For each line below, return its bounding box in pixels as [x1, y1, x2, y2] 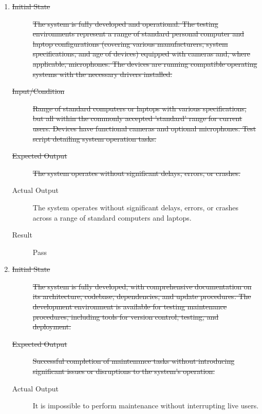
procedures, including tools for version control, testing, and [32, 311, 219, 322]
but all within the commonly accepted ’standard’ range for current [32, 113, 242, 124]
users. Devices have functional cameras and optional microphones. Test [32, 123, 256, 133]
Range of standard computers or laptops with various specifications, [32, 103, 247, 113]
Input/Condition [12, 86, 65, 96]
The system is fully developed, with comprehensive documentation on [32, 281, 252, 291]
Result [12, 229, 32, 240]
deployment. [32, 321, 71, 332]
